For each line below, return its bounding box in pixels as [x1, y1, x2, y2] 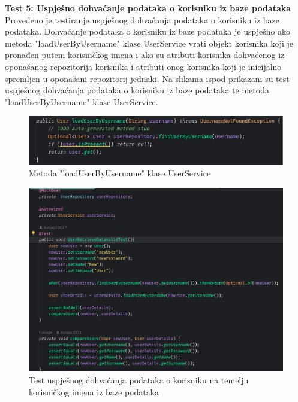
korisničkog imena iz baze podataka [29, 385, 159, 398]
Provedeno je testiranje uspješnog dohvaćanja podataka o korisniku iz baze [5, 13, 279, 26]
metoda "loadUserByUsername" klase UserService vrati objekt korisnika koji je [5, 36, 294, 49]
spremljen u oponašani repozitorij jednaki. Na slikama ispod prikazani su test [5, 72, 290, 84]
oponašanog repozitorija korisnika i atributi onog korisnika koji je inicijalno [5, 60, 282, 72]
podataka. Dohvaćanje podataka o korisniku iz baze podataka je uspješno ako [5, 25, 291, 38]
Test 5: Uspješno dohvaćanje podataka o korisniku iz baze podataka [5, 2, 291, 14]
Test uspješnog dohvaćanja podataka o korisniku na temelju [29, 374, 249, 386]
